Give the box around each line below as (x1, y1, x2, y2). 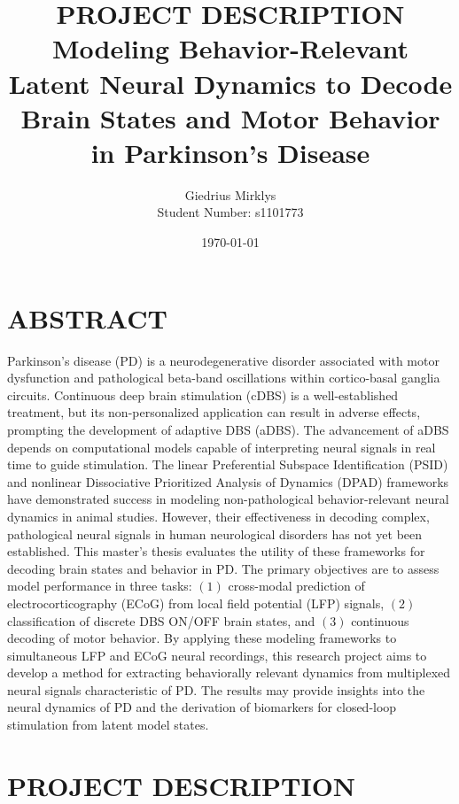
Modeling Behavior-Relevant (51, 30, 409, 66)
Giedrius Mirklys (184, 185, 276, 204)
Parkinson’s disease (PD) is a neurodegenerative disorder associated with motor (7, 351, 440, 369)
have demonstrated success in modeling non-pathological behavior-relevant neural (7, 490, 449, 508)
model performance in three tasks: (7, 576, 192, 595)
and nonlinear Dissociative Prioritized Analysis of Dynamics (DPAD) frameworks (7, 472, 449, 491)
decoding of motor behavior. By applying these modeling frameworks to (7, 629, 397, 647)
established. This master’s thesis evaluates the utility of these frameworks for (7, 542, 425, 560)
